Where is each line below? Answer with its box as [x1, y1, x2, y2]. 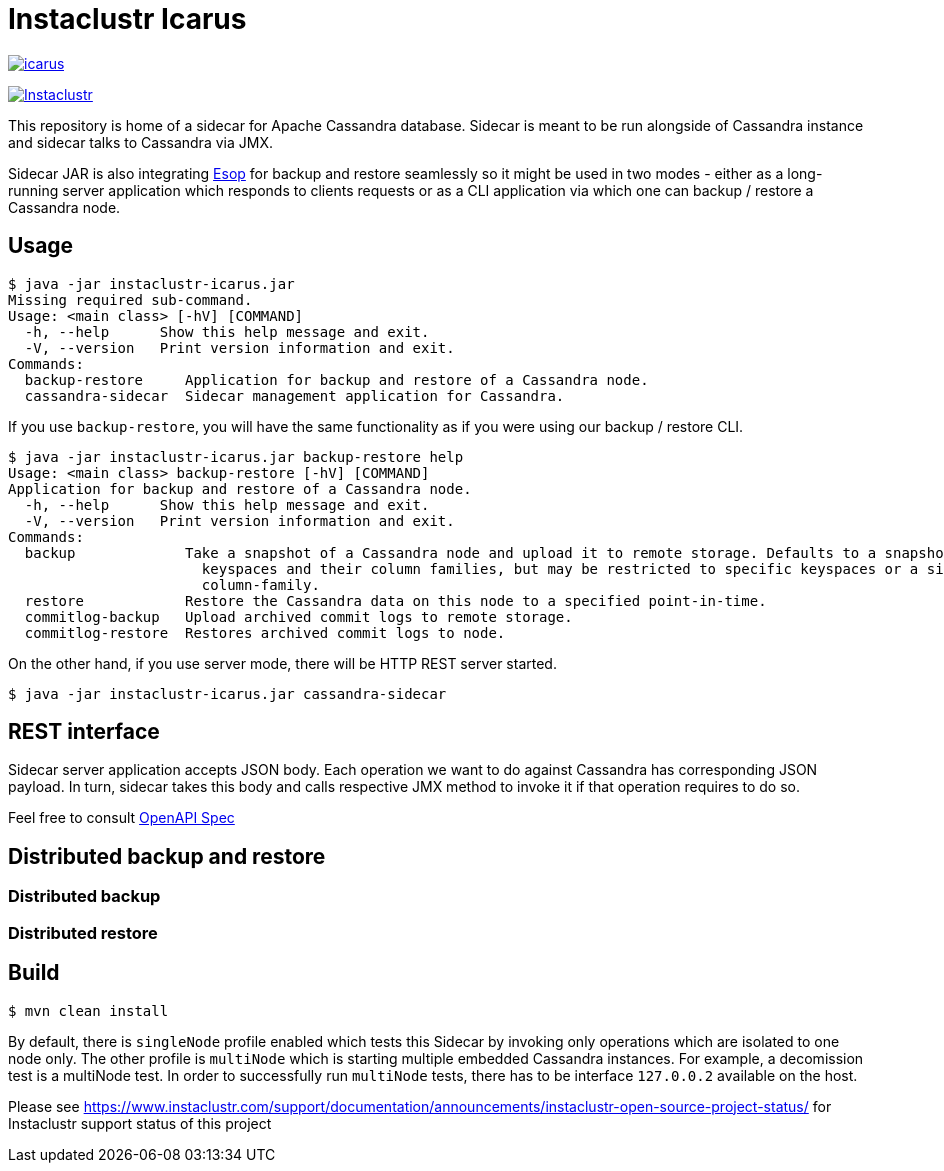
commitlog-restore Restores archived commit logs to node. [24, 624, 506, 641]
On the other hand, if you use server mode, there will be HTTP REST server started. [8, 654, 557, 672]
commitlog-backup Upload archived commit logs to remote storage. [24, 608, 573, 625]
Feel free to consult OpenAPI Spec [8, 809, 235, 827]
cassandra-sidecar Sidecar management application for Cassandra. [24, 387, 565, 404]
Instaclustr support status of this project [8, 1114, 272, 1132]
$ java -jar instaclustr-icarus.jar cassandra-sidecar [8, 685, 447, 702]
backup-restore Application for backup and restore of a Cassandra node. [24, 371, 649, 388]
